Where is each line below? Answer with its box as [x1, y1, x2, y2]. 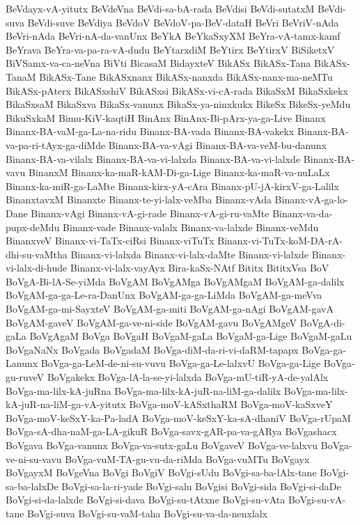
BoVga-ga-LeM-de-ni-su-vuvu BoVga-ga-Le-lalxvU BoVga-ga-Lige [40, 356, 321, 370]
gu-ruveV [6, 370, 45, 384]
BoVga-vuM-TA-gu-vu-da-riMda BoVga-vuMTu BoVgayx [65, 451, 310, 466]
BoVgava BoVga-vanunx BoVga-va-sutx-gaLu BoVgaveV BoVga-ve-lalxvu [6, 438, 318, 452]
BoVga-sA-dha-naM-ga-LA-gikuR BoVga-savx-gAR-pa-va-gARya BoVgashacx [6, 424, 337, 439]
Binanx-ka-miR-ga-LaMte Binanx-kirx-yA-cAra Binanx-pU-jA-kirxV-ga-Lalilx [6, 178, 339, 193]
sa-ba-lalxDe [6, 478, 58, 493]
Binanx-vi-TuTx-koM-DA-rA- [217, 233, 343, 248]
